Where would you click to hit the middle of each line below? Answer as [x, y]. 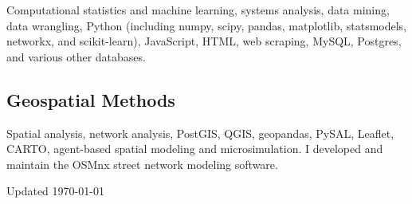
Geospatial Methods [91, 99]
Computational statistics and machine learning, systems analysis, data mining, [198, 10]
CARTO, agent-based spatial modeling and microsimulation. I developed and [195, 149]
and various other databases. [76, 56]
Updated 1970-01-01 [55, 191]
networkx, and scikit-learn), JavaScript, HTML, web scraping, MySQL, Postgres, [204, 41]
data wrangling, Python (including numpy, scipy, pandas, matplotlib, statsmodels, [206, 25]
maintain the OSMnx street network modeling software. [142, 164]
